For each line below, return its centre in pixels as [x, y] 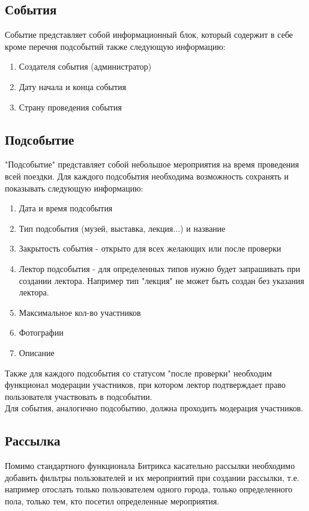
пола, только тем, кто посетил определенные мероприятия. [112, 500]
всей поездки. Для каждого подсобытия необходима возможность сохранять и [147, 176]
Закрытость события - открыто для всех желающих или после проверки [150, 248]
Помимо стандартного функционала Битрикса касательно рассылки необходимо [150, 466]
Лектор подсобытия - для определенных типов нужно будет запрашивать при [160, 268]
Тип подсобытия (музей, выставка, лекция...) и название [122, 228]
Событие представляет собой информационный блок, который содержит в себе [149, 35]
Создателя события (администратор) [85, 66]
